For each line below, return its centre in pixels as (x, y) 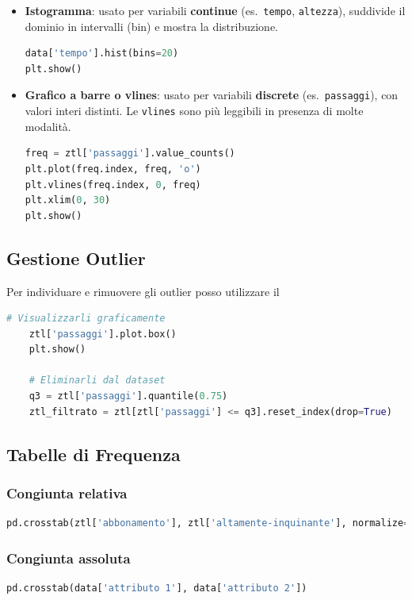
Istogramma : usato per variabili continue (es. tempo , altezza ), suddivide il (215, 10)
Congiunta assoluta (69, 558)
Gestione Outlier (76, 258)
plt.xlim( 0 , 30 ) (68, 200)
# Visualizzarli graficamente (86, 319)
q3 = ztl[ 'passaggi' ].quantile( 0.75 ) (128, 396)
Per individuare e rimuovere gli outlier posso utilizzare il (143, 291)
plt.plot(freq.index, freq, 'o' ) (113, 169)
